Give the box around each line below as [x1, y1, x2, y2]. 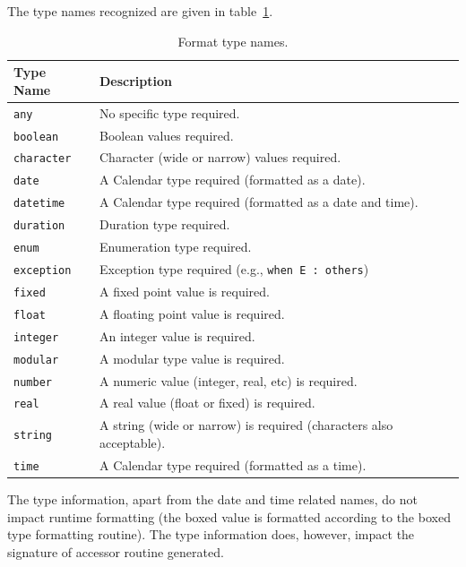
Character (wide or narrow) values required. [99, 148, 341, 167]
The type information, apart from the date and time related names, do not [7, 489, 418, 508]
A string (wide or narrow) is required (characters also [99, 416, 393, 434]
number [13, 375, 52, 389]
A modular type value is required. [99, 348, 285, 367]
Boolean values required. [99, 125, 234, 144]
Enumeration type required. [99, 237, 252, 256]
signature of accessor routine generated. [7, 542, 224, 561]
